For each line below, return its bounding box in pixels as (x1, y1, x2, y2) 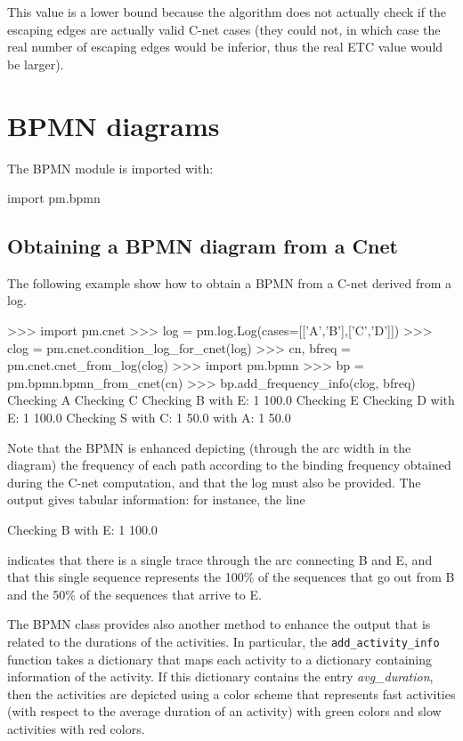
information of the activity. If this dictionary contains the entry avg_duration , (7, 667, 434, 686)
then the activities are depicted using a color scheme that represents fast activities (7, 684, 456, 703)
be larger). (7, 54, 64, 73)
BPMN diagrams (7, 107, 220, 143)
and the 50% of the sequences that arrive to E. (7, 584, 262, 603)
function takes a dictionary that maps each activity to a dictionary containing (7, 649, 433, 668)
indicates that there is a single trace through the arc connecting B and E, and (7, 550, 433, 568)
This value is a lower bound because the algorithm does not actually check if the (7, 3, 447, 20)
